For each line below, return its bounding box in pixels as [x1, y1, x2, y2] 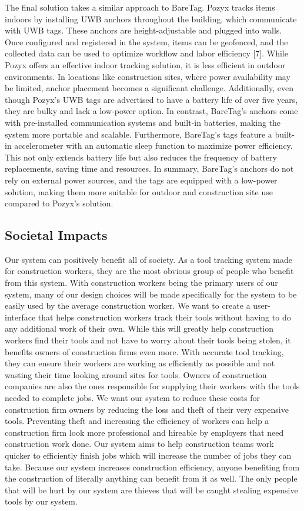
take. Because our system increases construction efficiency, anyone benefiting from [5, 460, 300, 473]
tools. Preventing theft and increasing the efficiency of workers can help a [5, 415, 269, 427]
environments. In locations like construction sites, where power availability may [5, 70, 290, 82]
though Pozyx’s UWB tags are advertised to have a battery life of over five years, [5, 93, 298, 105]
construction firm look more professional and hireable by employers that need [5, 426, 284, 438]
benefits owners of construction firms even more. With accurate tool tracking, [5, 345, 284, 358]
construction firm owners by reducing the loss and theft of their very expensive [5, 403, 289, 415]
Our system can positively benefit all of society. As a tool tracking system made [5, 253, 293, 265]
